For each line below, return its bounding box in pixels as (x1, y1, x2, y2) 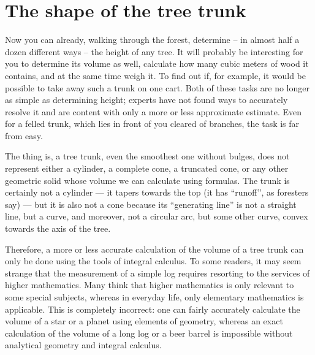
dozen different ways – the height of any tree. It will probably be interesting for (5, 45, 303, 58)
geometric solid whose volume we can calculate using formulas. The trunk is (5, 174, 290, 186)
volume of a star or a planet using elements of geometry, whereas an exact (5, 315, 283, 327)
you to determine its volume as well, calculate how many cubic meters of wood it (5, 57, 309, 70)
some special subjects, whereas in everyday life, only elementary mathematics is (5, 291, 304, 303)
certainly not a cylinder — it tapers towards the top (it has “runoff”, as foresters (5, 186, 309, 199)
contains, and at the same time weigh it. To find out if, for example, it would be (5, 69, 306, 82)
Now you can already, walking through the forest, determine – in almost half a (5, 33, 300, 46)
